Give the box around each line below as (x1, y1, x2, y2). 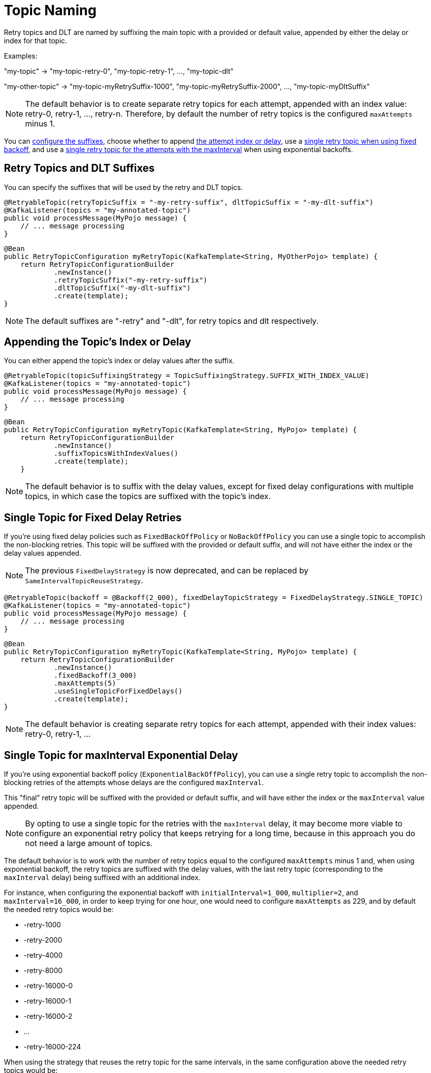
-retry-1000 (24, 920, 61, 929)
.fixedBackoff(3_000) (54, 671, 137, 680)
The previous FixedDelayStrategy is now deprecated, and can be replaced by (25, 566, 308, 576)
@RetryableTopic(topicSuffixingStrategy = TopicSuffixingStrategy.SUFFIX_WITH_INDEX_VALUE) (4, 372, 369, 380)
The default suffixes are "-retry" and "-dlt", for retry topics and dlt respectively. (25, 316, 319, 326)
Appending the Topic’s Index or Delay (4, 336, 191, 348)
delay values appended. (4, 549, 82, 558)
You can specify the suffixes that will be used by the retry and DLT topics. (4, 183, 243, 191)
